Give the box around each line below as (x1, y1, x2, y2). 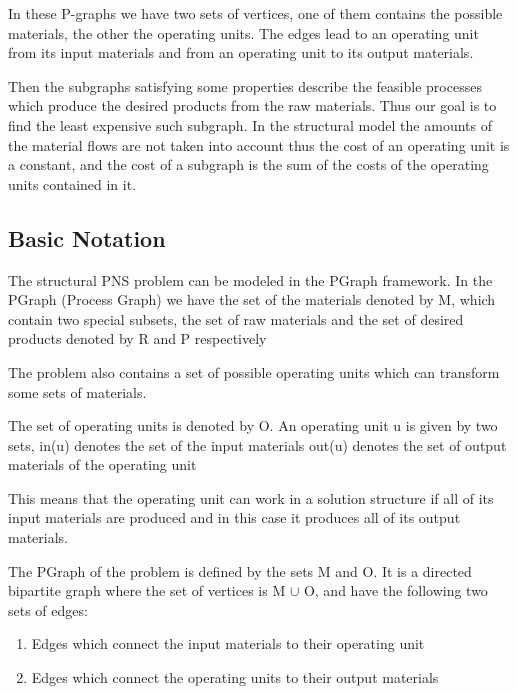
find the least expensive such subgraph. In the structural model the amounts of (8, 114, 492, 135)
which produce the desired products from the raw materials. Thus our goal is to (8, 95, 497, 116)
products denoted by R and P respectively (8, 328, 267, 349)
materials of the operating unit (8, 454, 197, 475)
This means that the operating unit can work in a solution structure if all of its (8, 487, 494, 508)
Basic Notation (8, 222, 166, 253)
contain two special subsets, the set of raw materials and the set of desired (8, 308, 464, 329)
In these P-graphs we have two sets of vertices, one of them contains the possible (8, 3, 503, 23)
